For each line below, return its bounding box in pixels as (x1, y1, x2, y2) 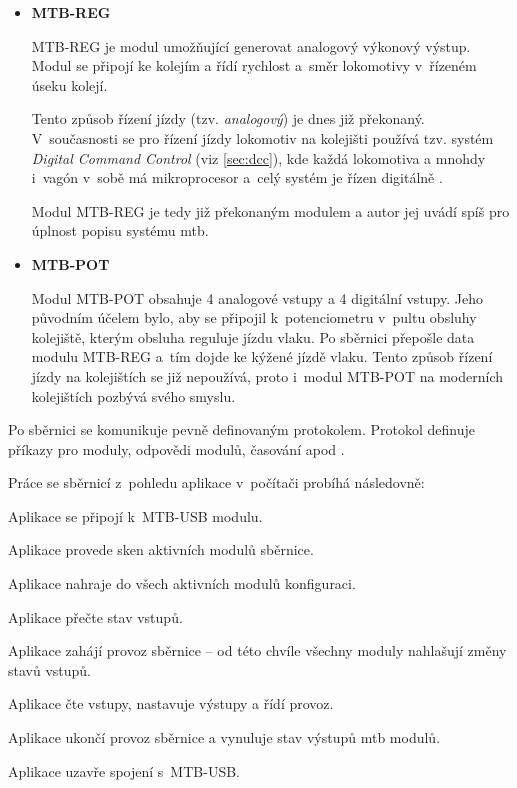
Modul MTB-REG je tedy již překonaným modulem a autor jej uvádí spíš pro (31, 200, 510, 221)
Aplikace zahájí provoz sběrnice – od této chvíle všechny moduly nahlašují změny (8, 640, 507, 661)
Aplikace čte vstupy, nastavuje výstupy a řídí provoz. (8, 693, 334, 714)
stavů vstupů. (8, 659, 92, 680)
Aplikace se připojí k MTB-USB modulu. (8, 505, 263, 526)
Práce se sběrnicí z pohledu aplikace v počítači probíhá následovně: (8, 472, 425, 493)
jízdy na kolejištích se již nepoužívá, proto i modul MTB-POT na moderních (31, 365, 503, 386)
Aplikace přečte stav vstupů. (8, 606, 183, 627)
